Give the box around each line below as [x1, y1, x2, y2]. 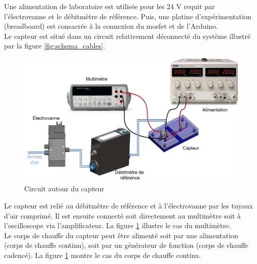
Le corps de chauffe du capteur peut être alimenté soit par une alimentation [4, 230, 238, 240]
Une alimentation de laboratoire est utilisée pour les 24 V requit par [4, 1, 215, 11]
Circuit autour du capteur [24, 183, 104, 194]
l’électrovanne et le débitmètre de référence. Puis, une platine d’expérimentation [4, 11, 251, 21]
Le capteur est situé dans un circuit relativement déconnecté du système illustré [4, 30, 251, 41]
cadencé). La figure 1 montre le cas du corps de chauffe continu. [4, 249, 201, 260]
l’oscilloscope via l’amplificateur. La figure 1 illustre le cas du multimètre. [4, 220, 231, 231]
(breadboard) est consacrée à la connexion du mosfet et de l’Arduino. [4, 21, 218, 31]
